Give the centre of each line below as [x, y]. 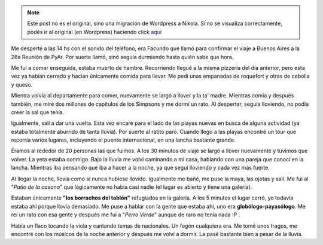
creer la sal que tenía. [38, 112]
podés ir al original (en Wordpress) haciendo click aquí [94, 32]
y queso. [22, 84]
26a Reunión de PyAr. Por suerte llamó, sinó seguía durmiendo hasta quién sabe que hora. [122, 57]
